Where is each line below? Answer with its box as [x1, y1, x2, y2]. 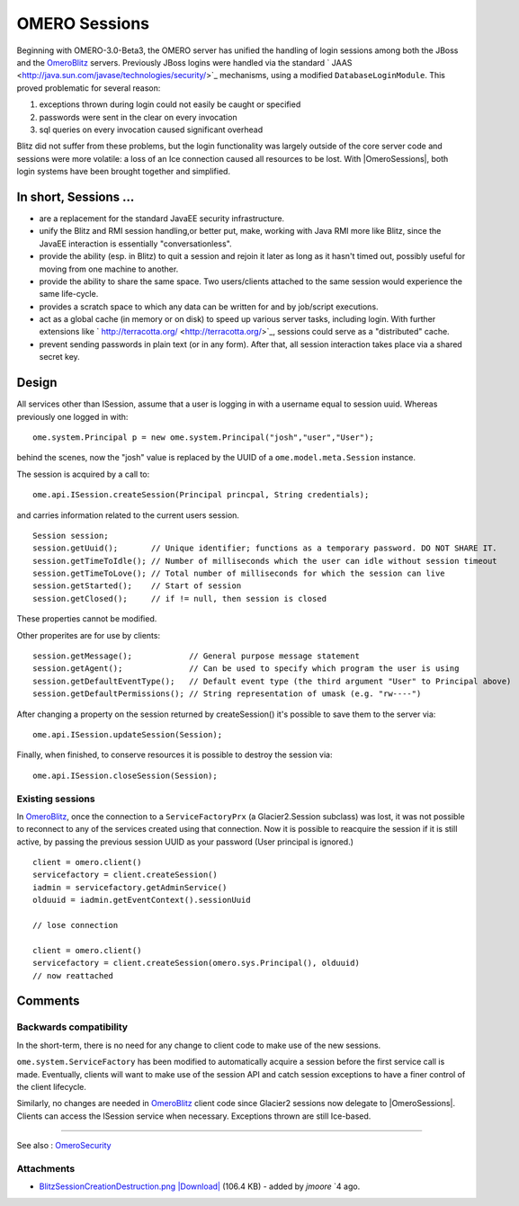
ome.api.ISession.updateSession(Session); [32, 729, 223, 739]
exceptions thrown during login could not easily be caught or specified [39, 99, 301, 110]
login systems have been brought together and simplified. [16, 166, 231, 177]
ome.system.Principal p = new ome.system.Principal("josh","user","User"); [32, 432, 374, 442]
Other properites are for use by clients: [16, 630, 161, 640]
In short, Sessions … [16, 189, 135, 204]
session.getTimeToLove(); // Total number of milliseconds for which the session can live [32, 568, 445, 579]
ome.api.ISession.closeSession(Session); [32, 770, 218, 781]
